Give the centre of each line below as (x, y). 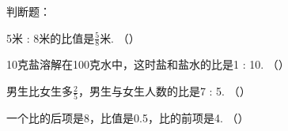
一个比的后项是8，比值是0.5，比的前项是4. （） (128, 118)
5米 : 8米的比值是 (51, 37)
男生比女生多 (40, 91)
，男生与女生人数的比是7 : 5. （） (164, 91)
